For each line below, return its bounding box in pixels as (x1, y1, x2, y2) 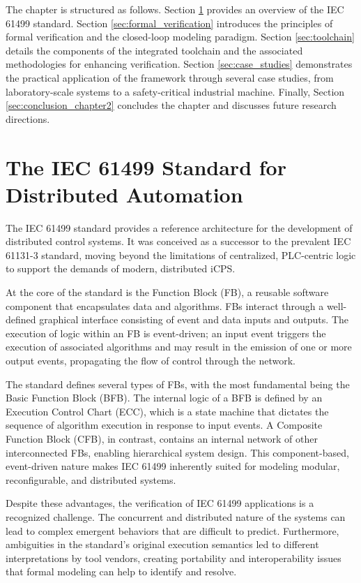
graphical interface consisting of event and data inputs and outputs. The (39, 312, 348, 327)
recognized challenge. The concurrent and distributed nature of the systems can (6, 509, 346, 524)
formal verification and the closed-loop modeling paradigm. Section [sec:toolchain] (6, 29, 355, 44)
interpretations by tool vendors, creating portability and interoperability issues (6, 550, 341, 565)
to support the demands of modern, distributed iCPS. (6, 261, 236, 276)
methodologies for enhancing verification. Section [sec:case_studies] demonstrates (6, 57, 353, 71)
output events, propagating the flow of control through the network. (6, 353, 295, 367)
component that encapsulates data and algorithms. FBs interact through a (6, 298, 324, 313)
